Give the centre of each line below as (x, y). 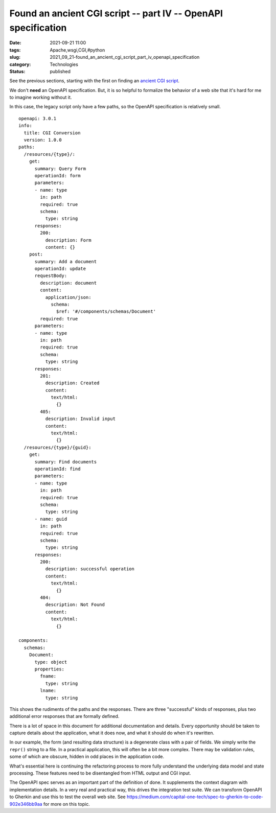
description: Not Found (75, 605)
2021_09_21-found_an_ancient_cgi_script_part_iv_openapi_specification (125, 57)
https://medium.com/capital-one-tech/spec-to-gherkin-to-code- (195, 797)
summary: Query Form (60, 168)
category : (20, 64)
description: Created (72, 383)
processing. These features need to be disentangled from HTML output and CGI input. (100, 773)
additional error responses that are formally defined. (64, 716)
